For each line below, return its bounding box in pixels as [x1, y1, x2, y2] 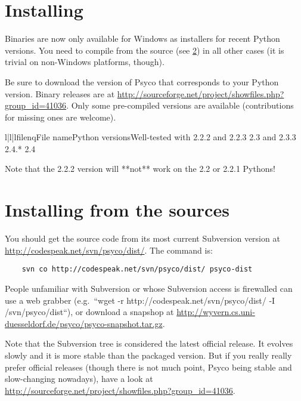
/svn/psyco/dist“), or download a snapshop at [5, 306, 174, 318]
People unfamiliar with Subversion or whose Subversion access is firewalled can [5, 282, 293, 295]
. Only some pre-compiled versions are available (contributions [66, 99, 294, 112]
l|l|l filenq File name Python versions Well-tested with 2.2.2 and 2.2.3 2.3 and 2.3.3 [5, 131, 296, 143]
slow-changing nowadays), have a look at [5, 372, 153, 385]
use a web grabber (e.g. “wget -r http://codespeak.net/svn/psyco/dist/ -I [5, 294, 275, 306]
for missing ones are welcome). [5, 110, 116, 123]
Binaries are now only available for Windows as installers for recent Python [5, 32, 280, 45]
